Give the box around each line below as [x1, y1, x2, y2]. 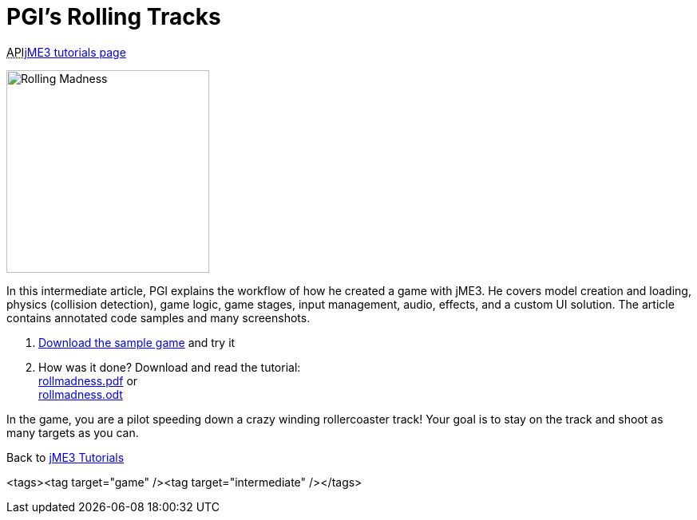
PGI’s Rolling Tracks [6, 3, 221, 30]
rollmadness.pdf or [38, 373, 138, 388]
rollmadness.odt [38, 387, 123, 401]
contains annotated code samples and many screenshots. [6, 310, 311, 325]
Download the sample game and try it [38, 335, 236, 349]
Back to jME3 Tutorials [6, 450, 125, 464]
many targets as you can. [6, 425, 139, 439]
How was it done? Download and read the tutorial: [38, 360, 301, 374]
